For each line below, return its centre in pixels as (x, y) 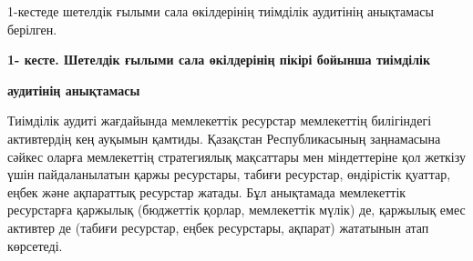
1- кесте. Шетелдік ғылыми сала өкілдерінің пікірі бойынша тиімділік (219, 60)
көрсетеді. (35, 245)
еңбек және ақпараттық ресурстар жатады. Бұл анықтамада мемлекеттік (207, 191)
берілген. (32, 29)
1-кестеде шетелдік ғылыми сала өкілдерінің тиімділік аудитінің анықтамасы (221, 11)
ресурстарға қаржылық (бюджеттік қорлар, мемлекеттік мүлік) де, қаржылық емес (236, 210)
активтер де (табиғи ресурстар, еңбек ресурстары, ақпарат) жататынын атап (218, 227)
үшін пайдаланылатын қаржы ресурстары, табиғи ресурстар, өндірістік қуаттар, (229, 174)
